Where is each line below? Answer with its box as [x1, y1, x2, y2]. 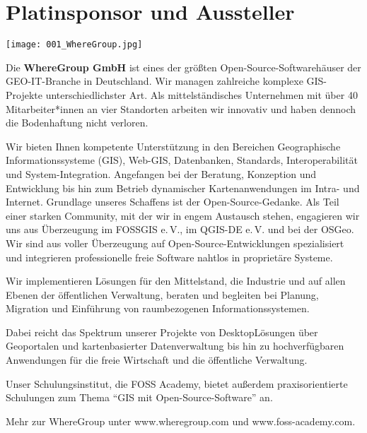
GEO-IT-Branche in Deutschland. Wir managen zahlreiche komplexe [6, 73, 303, 88]
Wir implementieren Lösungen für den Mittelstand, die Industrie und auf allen [6, 273, 346, 288]
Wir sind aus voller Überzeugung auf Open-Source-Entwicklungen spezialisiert [6, 235, 344, 250]
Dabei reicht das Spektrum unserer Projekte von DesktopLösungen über [6, 324, 318, 339]
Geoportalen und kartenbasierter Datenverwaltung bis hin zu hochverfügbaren [6, 338, 344, 353]
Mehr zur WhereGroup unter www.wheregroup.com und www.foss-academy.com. [6, 413, 356, 428]
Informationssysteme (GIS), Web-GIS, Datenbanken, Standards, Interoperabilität [6, 153, 358, 167]
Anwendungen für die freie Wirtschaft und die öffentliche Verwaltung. [6, 352, 308, 367]
